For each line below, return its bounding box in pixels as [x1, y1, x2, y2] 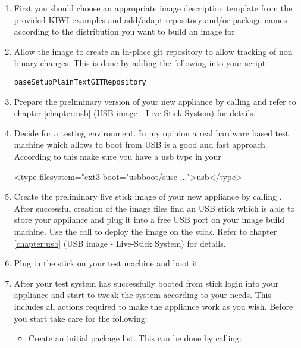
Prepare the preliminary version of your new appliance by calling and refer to [14, 95, 296, 107]
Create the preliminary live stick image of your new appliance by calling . [14, 190, 282, 203]
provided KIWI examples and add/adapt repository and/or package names [14, 13, 287, 26]
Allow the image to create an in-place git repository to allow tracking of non [14, 45, 293, 57]
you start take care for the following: [14, 312, 148, 324]
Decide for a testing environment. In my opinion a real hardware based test [14, 126, 289, 139]
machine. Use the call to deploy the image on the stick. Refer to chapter [14, 225, 277, 237]
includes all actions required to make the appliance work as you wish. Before [14, 300, 293, 312]
